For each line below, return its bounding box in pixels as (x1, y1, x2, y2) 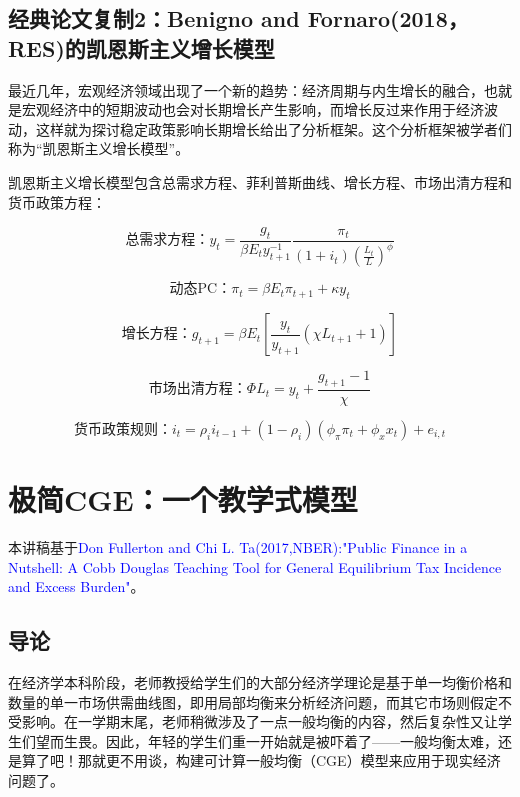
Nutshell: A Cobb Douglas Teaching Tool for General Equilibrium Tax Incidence (8, 556, 502, 577)
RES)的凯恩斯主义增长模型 (8, 32, 275, 63)
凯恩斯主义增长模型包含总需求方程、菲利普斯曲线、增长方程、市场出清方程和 (8, 171, 512, 192)
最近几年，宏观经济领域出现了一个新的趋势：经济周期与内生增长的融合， (8, 79, 484, 100)
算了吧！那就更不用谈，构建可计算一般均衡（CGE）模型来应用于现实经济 (21, 750, 501, 771)
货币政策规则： (73, 422, 172, 437)
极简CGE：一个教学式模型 (8, 479, 358, 520)
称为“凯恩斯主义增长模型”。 (8, 138, 190, 159)
